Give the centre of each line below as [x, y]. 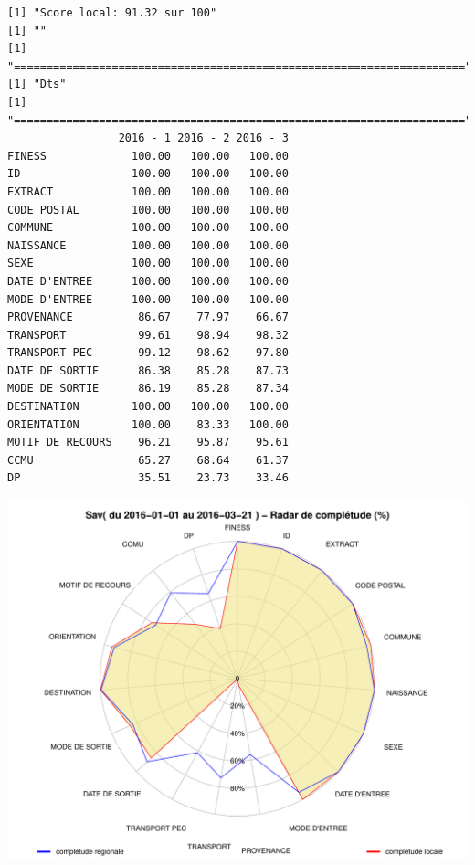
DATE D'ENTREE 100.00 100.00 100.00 [148, 281]
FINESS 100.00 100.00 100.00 [148, 156]
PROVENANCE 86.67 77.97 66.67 [148, 317]
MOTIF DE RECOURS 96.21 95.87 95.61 [148, 443]
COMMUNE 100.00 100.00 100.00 [148, 228]
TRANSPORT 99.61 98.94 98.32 [148, 335]
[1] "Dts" [37, 84]
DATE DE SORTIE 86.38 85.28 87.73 [148, 370]
